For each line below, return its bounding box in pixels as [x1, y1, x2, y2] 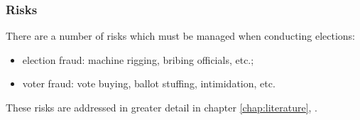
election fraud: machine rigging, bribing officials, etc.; [22, 52, 254, 67]
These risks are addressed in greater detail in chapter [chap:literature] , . [6, 100, 317, 114]
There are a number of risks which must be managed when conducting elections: [6, 28, 355, 43]
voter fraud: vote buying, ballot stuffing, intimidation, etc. [22, 76, 276, 91]
